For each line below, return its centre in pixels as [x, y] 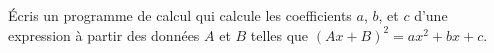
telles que [279, 34]
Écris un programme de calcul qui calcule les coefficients [180, 15]
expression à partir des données [104, 34]
